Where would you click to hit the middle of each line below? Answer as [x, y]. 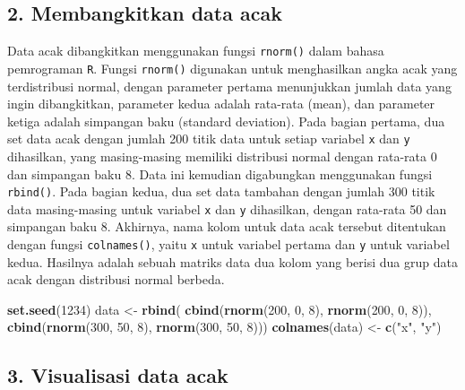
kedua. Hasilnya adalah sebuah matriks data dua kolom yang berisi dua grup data [232, 261]
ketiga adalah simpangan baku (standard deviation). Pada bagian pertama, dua [226, 121]
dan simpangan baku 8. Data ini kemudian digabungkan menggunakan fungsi [220, 173]
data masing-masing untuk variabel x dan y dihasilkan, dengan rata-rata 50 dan [227, 208]
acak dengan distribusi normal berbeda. [116, 279]
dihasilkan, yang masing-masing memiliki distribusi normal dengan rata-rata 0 [222, 156]
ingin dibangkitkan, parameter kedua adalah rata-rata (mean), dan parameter [221, 104]
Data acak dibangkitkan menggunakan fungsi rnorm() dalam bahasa [196, 51]
